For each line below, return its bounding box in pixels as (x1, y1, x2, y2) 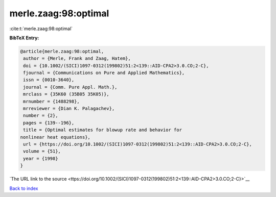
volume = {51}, (23, 149, 61, 154)
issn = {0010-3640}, (23, 77, 75, 83)
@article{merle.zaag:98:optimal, (20, 48, 104, 54)
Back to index (9, 185, 38, 191)
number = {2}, (23, 113, 58, 118)
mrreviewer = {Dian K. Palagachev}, (23, 106, 115, 112)
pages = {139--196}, (23, 120, 75, 126)
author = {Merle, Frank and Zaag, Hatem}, (23, 56, 131, 61)
